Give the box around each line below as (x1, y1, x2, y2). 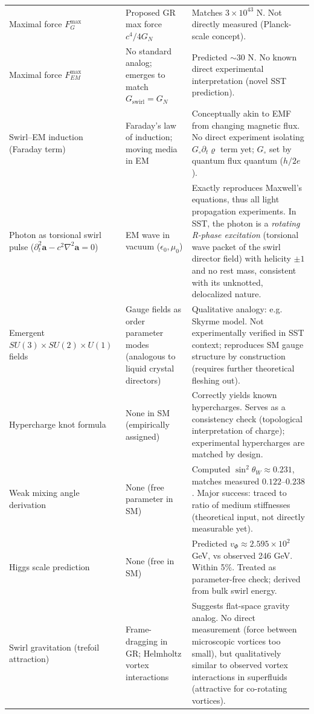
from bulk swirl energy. (191, 584, 277, 597)
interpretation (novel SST (191, 74, 287, 86)
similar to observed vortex (191, 658, 288, 671)
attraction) (9, 652, 50, 665)
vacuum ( (126, 240, 161, 252)
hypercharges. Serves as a (191, 400, 286, 413)
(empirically (126, 418, 170, 431)
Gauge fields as (126, 303, 182, 315)
